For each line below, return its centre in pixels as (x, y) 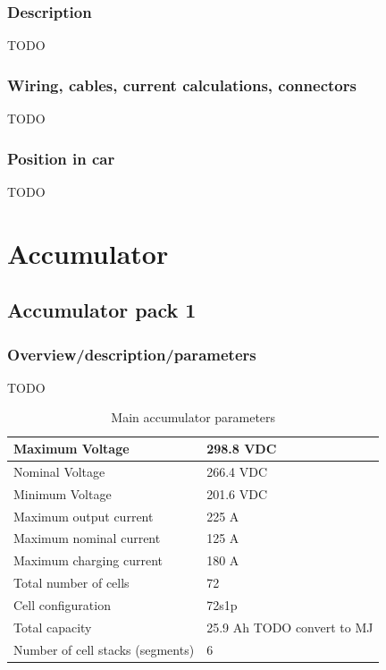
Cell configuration (62, 604)
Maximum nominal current (87, 538)
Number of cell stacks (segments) (104, 649)
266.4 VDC (237, 471)
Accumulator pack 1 (102, 310)
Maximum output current (84, 516)
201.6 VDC (237, 493)
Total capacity (53, 627)
